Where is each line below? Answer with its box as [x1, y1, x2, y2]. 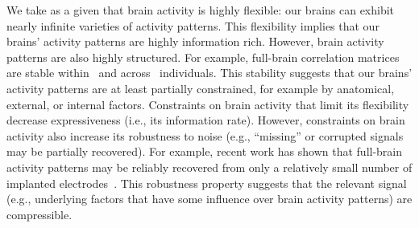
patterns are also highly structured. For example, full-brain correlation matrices [6, 48, 400, 65]
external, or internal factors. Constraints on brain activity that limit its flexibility [6, 96, 409, 112]
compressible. [6, 206, 73, 222]
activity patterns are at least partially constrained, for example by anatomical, [6, 79, 395, 96]
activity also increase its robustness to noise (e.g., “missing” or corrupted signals [6, 127, 404, 144]
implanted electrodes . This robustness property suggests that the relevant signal [6, 174, 407, 191]
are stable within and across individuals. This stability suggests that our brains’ [6, 64, 413, 81]
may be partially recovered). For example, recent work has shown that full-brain [6, 143, 403, 160]
